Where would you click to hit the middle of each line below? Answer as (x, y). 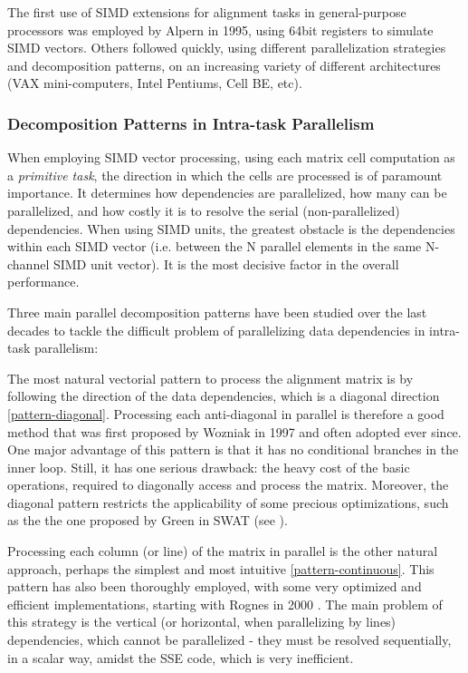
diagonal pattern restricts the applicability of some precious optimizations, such (228, 502)
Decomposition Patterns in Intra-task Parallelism (191, 123)
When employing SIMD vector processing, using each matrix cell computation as (231, 157)
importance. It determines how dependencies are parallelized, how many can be (227, 193)
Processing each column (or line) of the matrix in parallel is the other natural (223, 551)
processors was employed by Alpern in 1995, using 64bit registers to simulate (220, 29)
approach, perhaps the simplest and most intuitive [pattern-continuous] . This (221, 568)
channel (29, 263)
